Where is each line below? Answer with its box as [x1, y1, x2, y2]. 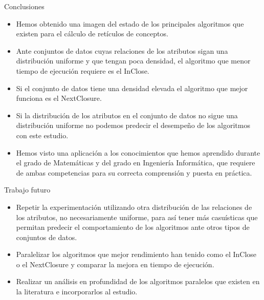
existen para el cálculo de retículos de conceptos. [16, 28, 168, 39]
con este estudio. [16, 130, 69, 140]
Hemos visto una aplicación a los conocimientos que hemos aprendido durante [16, 147, 260, 158]
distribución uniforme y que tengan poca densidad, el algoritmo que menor [16, 55, 251, 66]
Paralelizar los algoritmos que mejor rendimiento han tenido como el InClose [16, 249, 257, 260]
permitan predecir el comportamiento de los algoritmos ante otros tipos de [16, 222, 250, 232]
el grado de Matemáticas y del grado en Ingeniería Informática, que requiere [16, 157, 255, 168]
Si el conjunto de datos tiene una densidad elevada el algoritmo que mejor [16, 82, 248, 93]
